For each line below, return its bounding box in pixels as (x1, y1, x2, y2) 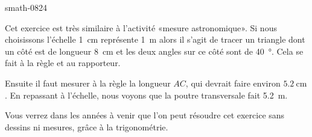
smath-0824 (5, 1, 48, 13)
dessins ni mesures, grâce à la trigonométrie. (5, 120, 168, 133)
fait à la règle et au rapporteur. (5, 56, 121, 69)
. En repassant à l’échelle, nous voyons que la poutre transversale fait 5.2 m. (5, 88, 288, 101)
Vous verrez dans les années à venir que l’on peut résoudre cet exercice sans (5, 109, 285, 121)
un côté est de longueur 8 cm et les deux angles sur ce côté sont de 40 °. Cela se (5, 44, 304, 57)
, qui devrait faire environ (185, 76, 281, 89)
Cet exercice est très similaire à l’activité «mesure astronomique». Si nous (5, 21, 277, 34)
